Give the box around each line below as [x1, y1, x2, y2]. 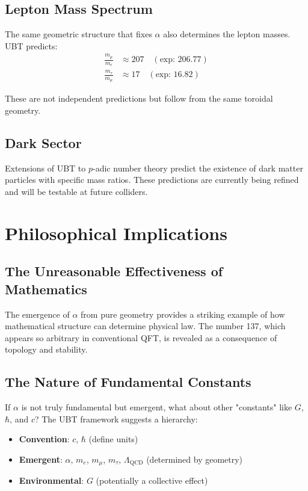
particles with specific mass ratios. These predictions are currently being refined [5, 173, 299, 186]
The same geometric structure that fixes [5, 28, 152, 40]
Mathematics [5, 279, 87, 298]
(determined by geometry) [146, 452, 243, 465]
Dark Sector [5, 133, 82, 152]
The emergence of [5, 307, 70, 320]
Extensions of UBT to [5, 161, 86, 174]
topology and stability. [5, 343, 88, 356]
